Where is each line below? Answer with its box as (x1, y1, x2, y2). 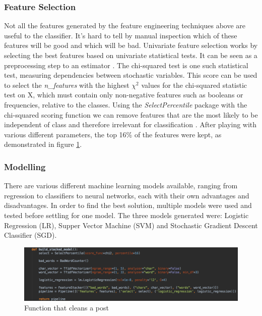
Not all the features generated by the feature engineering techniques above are (4, 20, 246, 31)
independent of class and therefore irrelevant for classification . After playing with (4, 119, 257, 130)
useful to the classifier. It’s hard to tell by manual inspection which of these (4, 30, 237, 40)
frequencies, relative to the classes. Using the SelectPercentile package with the (4, 99, 247, 110)
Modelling (4, 160, 46, 173)
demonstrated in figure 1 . (4, 139, 82, 149)
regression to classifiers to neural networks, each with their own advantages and (4, 190, 249, 200)
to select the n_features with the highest (4, 79, 129, 90)
